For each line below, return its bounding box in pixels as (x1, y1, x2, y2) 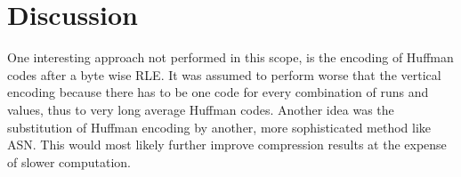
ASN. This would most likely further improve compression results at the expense (7, 135, 447, 154)
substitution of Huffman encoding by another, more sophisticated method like (7, 117, 432, 136)
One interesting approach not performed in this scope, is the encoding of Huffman (7, 48, 454, 67)
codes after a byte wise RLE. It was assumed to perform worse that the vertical (7, 65, 441, 84)
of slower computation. (7, 152, 131, 171)
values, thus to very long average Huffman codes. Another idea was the (7, 100, 394, 118)
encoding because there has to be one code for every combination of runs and (7, 83, 429, 101)
